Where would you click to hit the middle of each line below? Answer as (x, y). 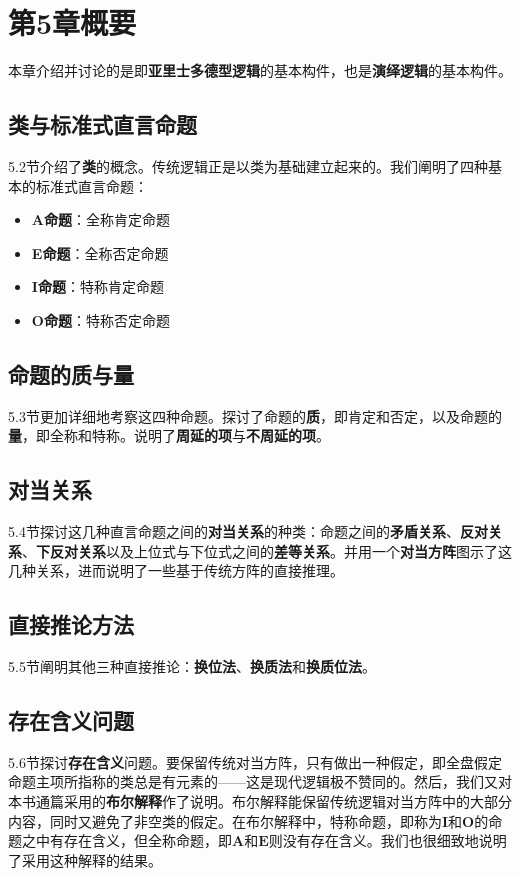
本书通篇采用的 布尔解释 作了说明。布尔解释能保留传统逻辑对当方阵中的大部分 (260, 801)
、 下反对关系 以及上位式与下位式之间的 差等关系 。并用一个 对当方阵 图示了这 (267, 550)
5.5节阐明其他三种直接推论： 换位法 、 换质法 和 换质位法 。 (192, 666)
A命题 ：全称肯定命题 (100, 219)
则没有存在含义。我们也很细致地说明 (387, 840)
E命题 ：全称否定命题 (100, 252)
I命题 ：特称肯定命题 (97, 286)
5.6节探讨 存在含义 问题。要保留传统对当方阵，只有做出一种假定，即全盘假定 (255, 761)
